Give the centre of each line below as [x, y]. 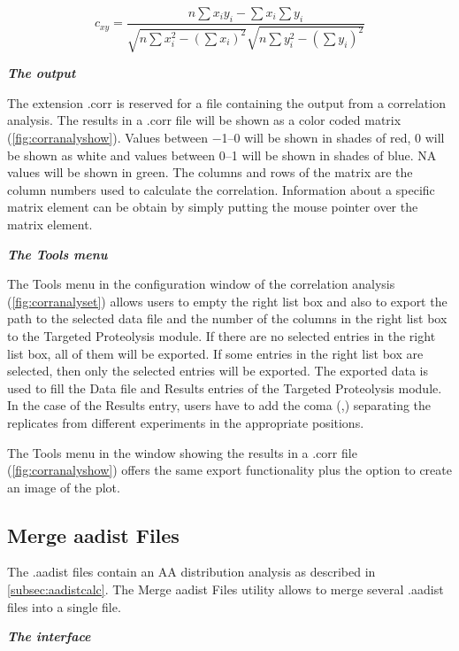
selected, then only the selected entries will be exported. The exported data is [218, 371]
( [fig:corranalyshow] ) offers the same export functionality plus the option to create [229, 470]
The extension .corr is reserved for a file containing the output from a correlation [226, 102]
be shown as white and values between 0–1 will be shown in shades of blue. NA [222, 155]
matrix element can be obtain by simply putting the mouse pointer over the [213, 207]
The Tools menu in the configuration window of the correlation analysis [201, 284]
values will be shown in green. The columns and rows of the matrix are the [210, 172]
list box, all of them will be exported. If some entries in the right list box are [215, 353]
